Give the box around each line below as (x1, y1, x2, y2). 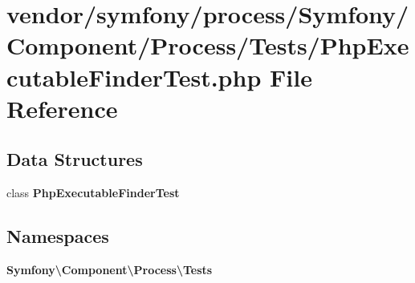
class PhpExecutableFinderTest (6, 184, 180, 201)
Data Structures (6, 147, 143, 172)
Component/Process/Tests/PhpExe (6, 29, 409, 62)
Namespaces (6, 224, 109, 249)
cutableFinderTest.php (6, 60, 262, 93)
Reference (6, 91, 118, 124)
